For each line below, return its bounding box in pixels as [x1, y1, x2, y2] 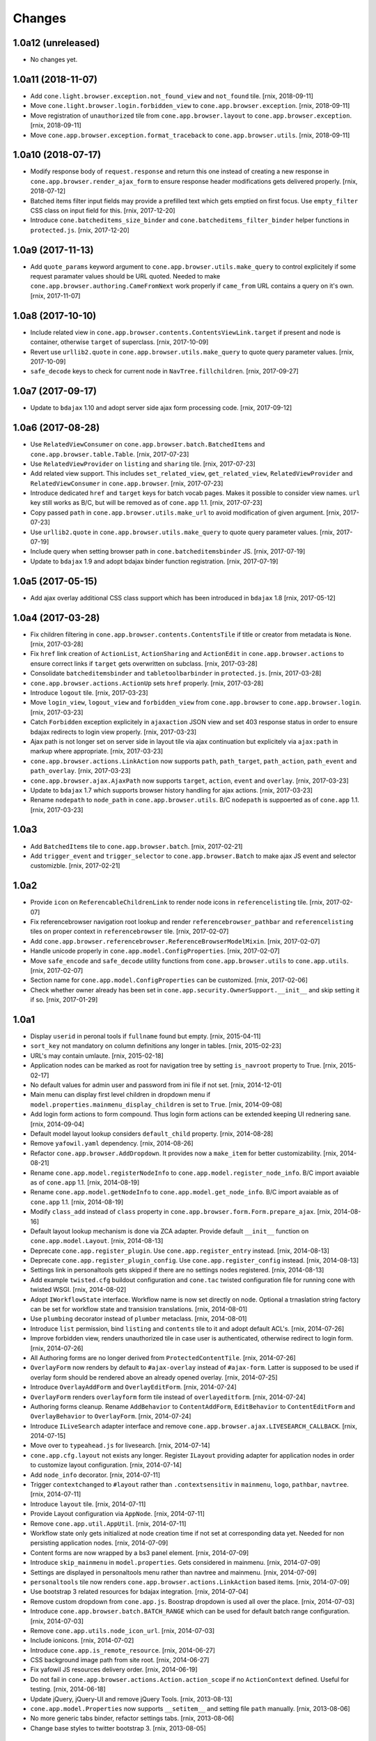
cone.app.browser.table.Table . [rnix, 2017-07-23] [30, 450, 189, 458]
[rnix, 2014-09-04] [30, 1120, 85, 1128]
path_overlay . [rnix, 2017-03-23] [30, 767, 132, 775]
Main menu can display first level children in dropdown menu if [30, 1091, 211, 1099]
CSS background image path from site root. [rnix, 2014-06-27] [30, 1656, 210, 1664]
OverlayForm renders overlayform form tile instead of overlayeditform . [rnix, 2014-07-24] [30, 1393, 306, 1401]
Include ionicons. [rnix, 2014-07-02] [30, 1637, 134, 1645]
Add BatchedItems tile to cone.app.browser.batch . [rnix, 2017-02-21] [30, 842, 243, 850]
